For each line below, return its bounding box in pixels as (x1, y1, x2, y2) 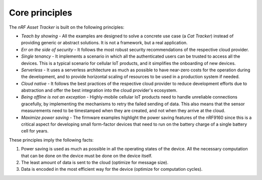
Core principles (9, 7, 72, 18)
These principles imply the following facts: (9, 137, 94, 143)
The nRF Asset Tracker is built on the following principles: (9, 24, 125, 30)
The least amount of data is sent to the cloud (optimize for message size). (21, 159, 168, 165)
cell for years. (21, 128, 49, 134)
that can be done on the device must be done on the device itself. (21, 153, 152, 159)
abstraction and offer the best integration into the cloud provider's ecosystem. (21, 87, 178, 93)
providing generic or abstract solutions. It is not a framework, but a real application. (21, 40, 188, 46)
